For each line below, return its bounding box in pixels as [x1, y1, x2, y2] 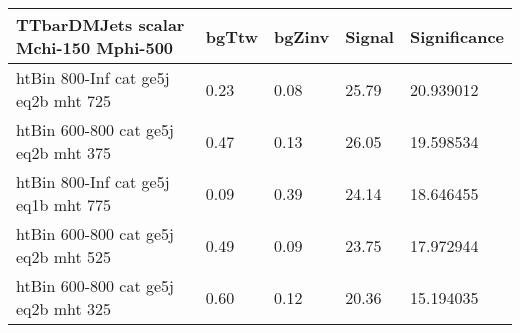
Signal [345, 24, 394, 48]
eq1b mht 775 [16, 193, 112, 216]
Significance [409, 24, 504, 48]
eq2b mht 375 [16, 141, 112, 164]
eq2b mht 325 [16, 297, 112, 320]
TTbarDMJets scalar [16, 13, 185, 36]
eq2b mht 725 [16, 89, 112, 112]
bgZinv [273, 24, 330, 48]
